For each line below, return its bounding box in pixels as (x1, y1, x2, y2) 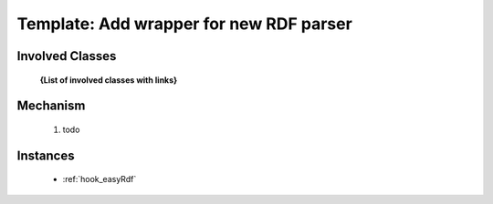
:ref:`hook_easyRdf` (62, 174, 137, 185)
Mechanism (16, 98, 86, 114)
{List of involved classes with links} (39, 74, 178, 86)
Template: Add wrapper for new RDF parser (16, 14, 353, 34)
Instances (16, 148, 75, 163)
